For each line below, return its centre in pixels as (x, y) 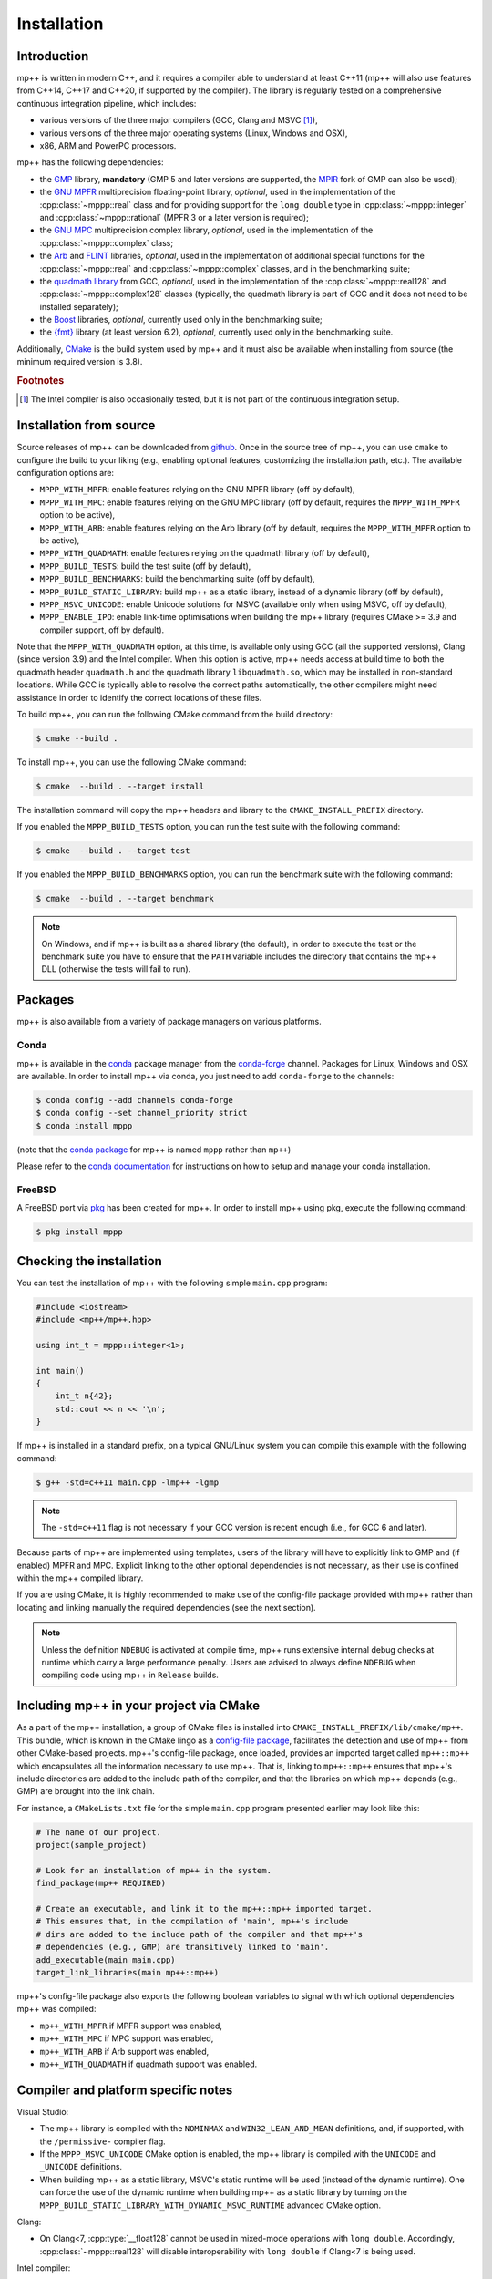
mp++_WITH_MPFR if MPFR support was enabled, (131, 2026)
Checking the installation (90, 1261)
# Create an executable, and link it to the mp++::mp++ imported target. (204, 1908)
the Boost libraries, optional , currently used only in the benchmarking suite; (181, 320)
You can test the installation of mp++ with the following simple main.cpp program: (172, 1283)
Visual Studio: (43, 2111)
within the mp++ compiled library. (80, 1578)
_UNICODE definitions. (81, 2167)
